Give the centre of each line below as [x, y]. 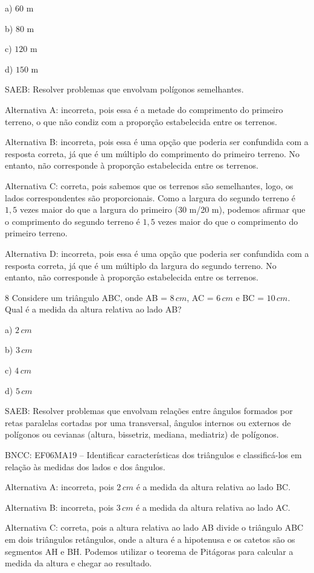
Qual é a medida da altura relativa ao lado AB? [93, 309]
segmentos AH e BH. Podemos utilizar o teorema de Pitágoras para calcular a [149, 551]
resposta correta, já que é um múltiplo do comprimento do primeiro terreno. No [152, 153]
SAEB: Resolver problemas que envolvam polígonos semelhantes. [124, 89]
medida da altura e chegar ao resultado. [78, 563]
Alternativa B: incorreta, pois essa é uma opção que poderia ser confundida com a [157, 142]
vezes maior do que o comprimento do [228, 221]
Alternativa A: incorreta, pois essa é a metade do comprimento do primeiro [144, 109]
